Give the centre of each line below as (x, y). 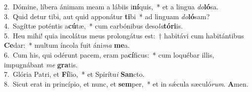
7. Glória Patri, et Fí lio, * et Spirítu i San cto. (74, 74)
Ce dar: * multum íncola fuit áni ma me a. (67, 45)
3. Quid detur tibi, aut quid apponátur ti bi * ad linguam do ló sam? (107, 16)
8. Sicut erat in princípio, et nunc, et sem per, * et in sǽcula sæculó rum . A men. (126, 83)
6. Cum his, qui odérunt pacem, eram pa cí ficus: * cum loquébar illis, (109, 54)
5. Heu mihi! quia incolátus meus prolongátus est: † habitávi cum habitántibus (124, 35)
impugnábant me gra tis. (41, 64)
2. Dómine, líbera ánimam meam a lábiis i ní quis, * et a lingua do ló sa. (111, 6)
